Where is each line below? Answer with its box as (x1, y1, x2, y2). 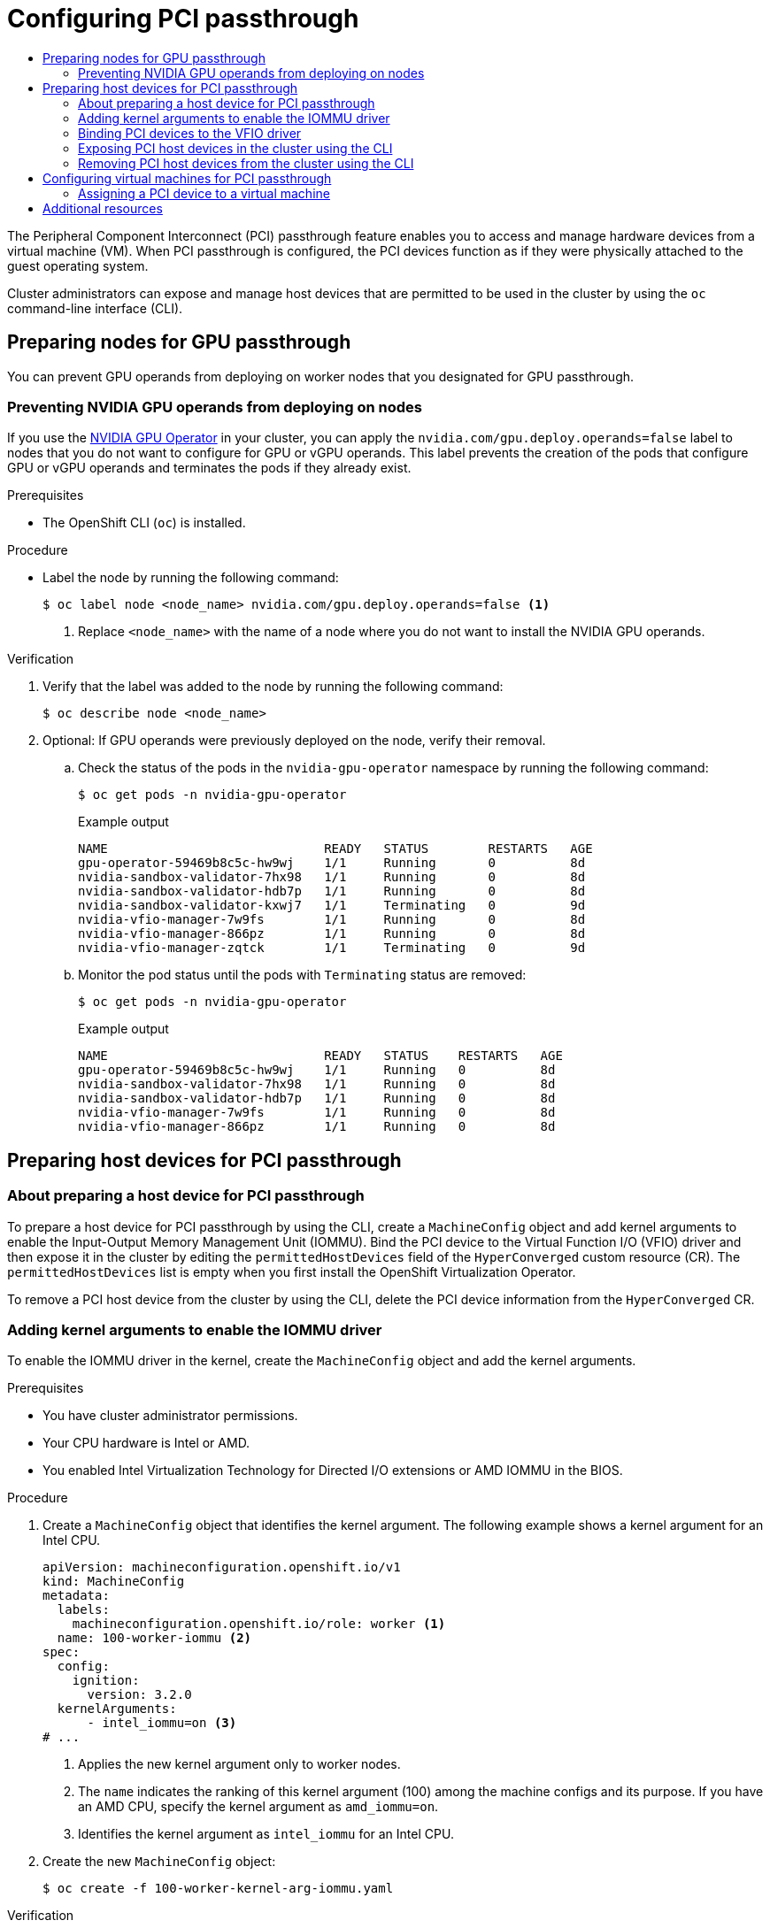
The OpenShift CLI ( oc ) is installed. (42, 515, 246, 531)
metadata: (42, 1588, 110, 1603)
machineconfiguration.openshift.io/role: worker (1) (72, 1617, 446, 1632)
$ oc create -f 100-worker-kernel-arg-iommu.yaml (42, 1881, 394, 1896)
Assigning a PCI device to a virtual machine (78, 185, 330, 201)
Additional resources (42, 200, 163, 216)
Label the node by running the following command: (42, 570, 339, 586)
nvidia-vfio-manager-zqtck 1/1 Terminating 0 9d (78, 941, 586, 956)
